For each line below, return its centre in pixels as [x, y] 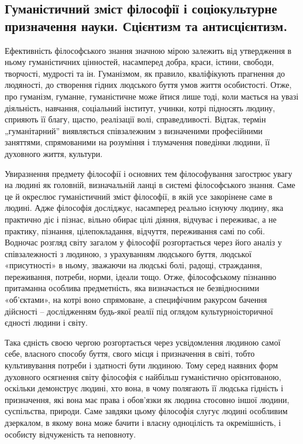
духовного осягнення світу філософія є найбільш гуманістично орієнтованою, [143, 376]
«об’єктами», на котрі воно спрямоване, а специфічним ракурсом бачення [136, 300]
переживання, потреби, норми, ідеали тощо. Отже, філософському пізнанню [141, 276]
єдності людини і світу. [46, 322]
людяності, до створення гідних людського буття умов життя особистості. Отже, [148, 85]
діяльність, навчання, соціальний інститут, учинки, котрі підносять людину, [140, 107]
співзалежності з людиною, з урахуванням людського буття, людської [128, 253]
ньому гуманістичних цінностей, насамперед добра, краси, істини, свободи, [140, 62]
